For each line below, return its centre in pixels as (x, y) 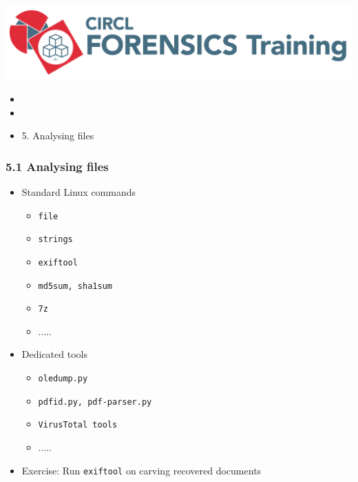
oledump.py (63, 379)
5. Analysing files (58, 135)
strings (55, 240)
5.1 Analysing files (57, 166)
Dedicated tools (54, 354)
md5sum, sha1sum (75, 286)
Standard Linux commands (79, 191)
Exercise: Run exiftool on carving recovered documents (141, 470)
